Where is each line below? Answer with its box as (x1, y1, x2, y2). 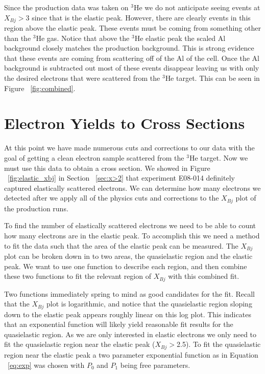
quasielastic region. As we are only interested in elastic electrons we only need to (4, 328, 257, 339)
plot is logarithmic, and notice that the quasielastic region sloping (46, 298, 252, 309)
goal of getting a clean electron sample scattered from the (4, 152, 184, 163)
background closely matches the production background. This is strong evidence (4, 42, 254, 53)
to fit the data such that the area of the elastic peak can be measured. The (4, 240, 238, 251)
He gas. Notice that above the (36, 32, 130, 43)
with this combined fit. (168, 271, 239, 281)
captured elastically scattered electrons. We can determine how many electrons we (4, 182, 261, 193)
